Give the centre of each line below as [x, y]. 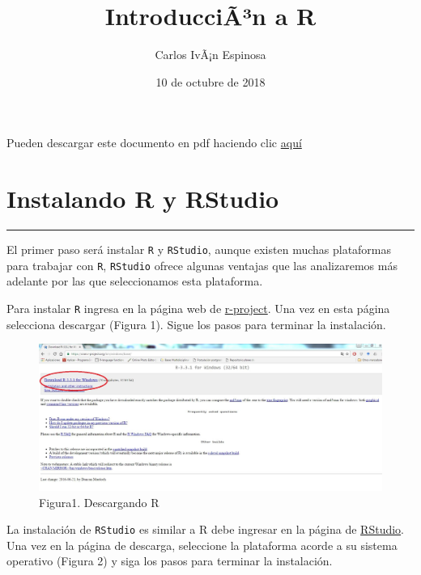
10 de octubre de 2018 [210, 81]
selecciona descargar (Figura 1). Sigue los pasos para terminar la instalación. [196, 324]
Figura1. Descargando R [99, 502]
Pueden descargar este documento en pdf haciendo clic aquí [154, 143]
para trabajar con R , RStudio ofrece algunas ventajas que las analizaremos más [202, 265]
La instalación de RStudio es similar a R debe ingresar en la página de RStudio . [205, 529]
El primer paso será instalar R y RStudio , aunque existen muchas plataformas [199, 249]
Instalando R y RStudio [143, 199]
